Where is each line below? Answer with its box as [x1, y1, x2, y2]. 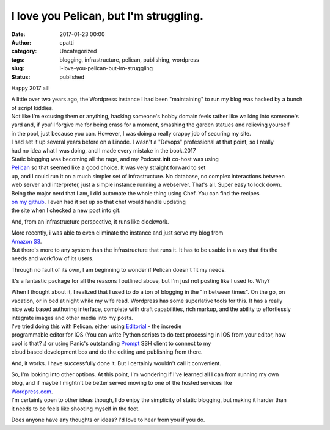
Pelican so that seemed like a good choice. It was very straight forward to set [11, 164, 206, 171]
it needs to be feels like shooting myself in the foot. [11, 405, 140, 412]
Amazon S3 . [11, 238, 42, 245]
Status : [11, 73, 31, 81]
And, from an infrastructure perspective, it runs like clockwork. [11, 217, 169, 225]
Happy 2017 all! [11, 84, 50, 92]
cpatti [59, 38, 75, 46]
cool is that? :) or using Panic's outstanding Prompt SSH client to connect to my [11, 340, 211, 347]
